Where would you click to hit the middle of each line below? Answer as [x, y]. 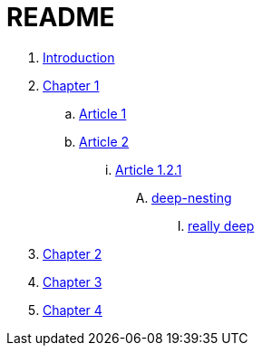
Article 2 [104, 141]
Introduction [79, 57]
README [61, 17]
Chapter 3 [73, 281]
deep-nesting [192, 197]
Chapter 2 [73, 253]
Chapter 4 [73, 310]
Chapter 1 [71, 85]
